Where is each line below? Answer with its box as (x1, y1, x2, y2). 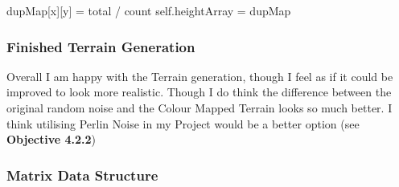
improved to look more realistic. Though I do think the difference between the (6, 83, 392, 100)
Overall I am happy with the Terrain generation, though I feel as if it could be (6, 67, 393, 84)
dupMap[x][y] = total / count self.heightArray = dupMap (6, 2, 291, 18)
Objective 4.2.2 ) (6, 131, 96, 148)
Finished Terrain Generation (6, 36, 195, 56)
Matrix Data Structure (6, 165, 158, 185)
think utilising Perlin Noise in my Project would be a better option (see (6, 115, 360, 132)
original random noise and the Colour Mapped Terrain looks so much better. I (6, 100, 393, 116)
